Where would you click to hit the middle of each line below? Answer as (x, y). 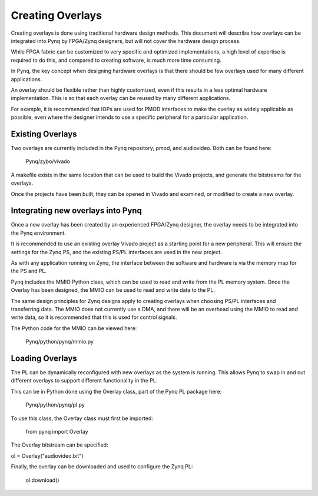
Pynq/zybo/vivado (48, 161)
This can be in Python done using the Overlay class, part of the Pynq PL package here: (116, 391)
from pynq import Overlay (57, 431)
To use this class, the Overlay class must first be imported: (82, 418)
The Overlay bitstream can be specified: (59, 445)
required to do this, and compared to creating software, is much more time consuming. (116, 60)
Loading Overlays (44, 358)
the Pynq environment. (39, 233)
